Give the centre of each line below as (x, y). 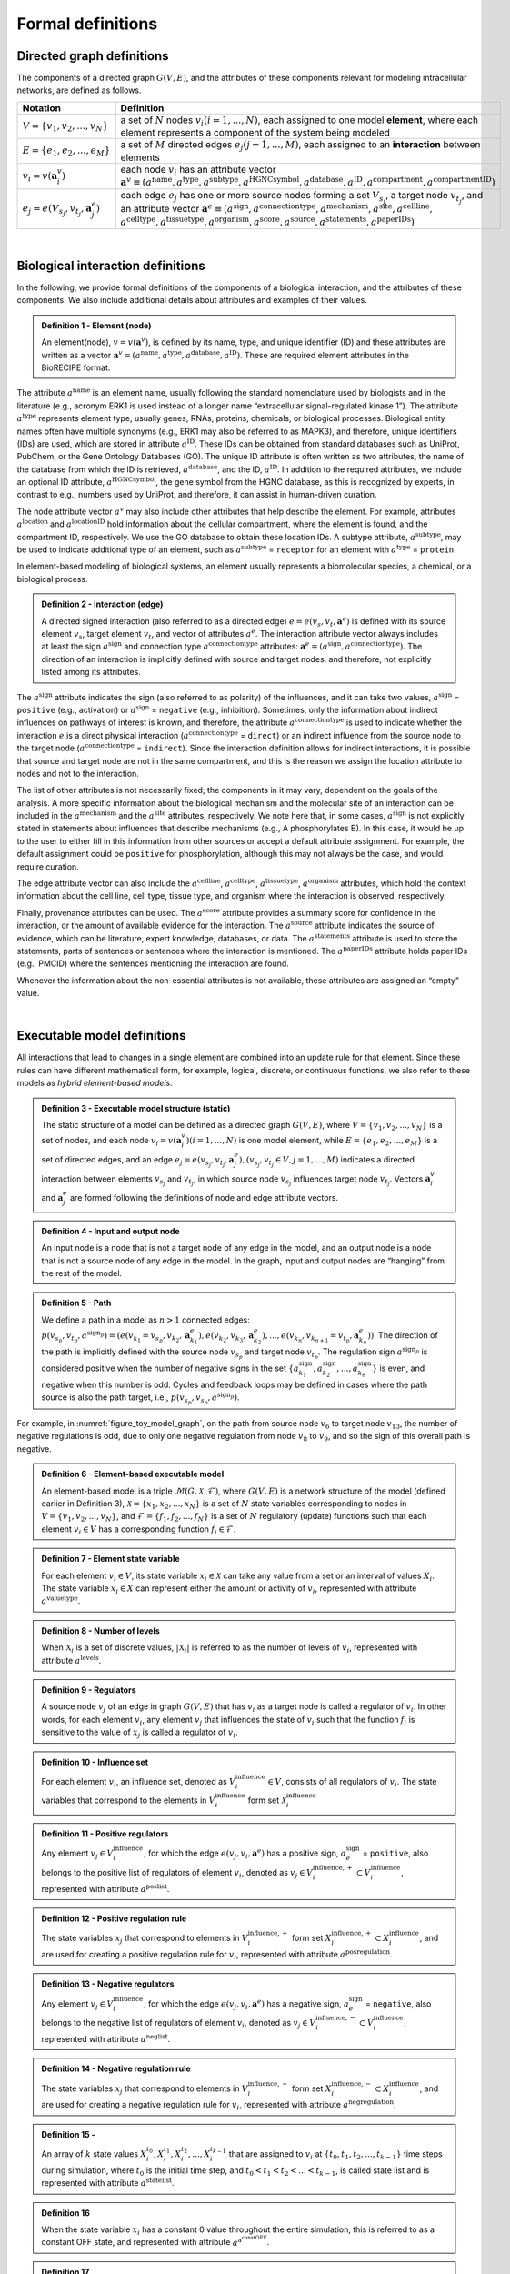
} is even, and (399, 1368)
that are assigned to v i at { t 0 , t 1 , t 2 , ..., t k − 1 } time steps (335, 2154)
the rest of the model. (82, 1273)
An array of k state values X (94, 2153)
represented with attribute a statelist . (108, 2183)
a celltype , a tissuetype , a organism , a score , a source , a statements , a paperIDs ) (268, 221)
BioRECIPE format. (76, 367)
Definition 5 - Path (76, 1303)
